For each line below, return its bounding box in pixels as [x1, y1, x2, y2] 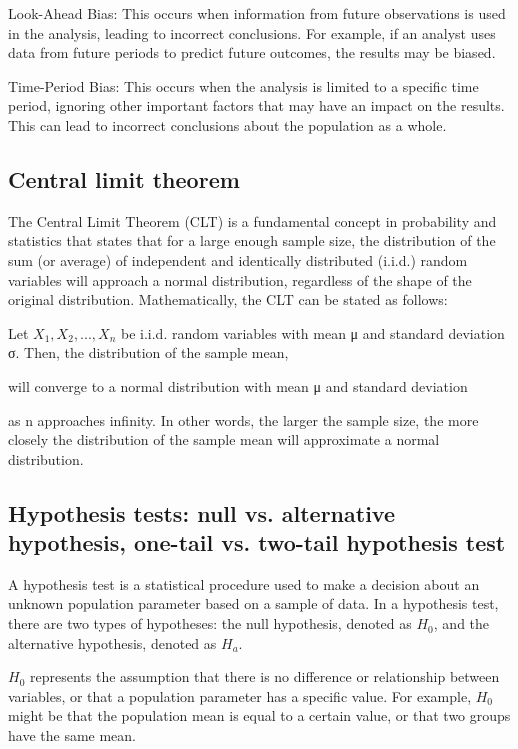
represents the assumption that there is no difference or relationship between [29, 666, 500, 687]
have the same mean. [8, 725, 136, 746]
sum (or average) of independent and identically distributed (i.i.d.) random [8, 249, 468, 270]
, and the [433, 613, 490, 634]
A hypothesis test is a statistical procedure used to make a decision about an [8, 573, 480, 594]
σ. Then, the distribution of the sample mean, [8, 342, 289, 363]
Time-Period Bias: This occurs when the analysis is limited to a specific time [8, 75, 479, 96]
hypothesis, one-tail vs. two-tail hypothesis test [8, 527, 506, 558]
